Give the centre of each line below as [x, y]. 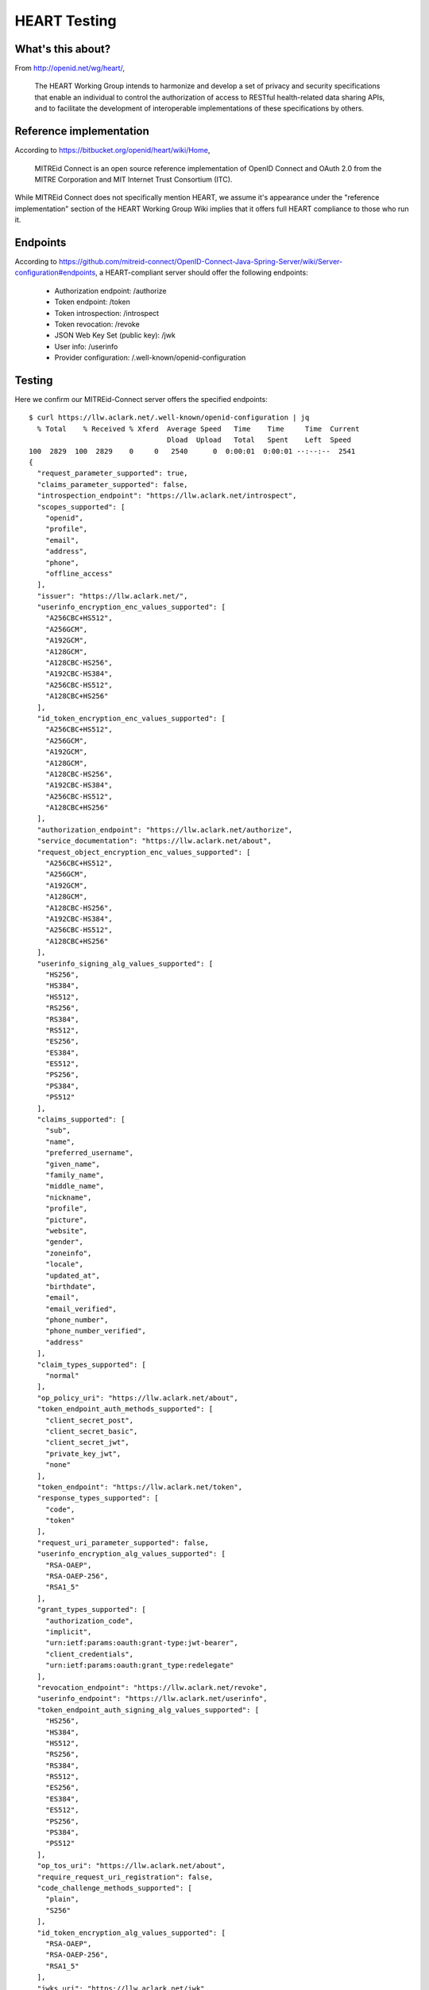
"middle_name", [75, 1186]
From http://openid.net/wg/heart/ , [70, 68]
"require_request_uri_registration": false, [125, 1877]
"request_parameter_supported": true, [112, 473]
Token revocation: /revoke [97, 324]
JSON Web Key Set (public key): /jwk [115, 335]
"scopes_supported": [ [81, 507]
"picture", [66, 1219]
